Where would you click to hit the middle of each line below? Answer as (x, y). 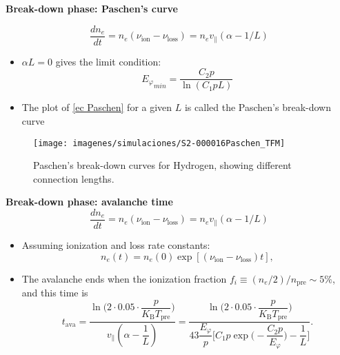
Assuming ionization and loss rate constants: (116, 245)
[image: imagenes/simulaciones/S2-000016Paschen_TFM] (159, 143)
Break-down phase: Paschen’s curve (92, 8)
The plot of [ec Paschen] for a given (97, 107)
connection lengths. (74, 178)
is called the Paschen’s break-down (258, 107)
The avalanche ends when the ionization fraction (124, 278)
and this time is (55, 293)
